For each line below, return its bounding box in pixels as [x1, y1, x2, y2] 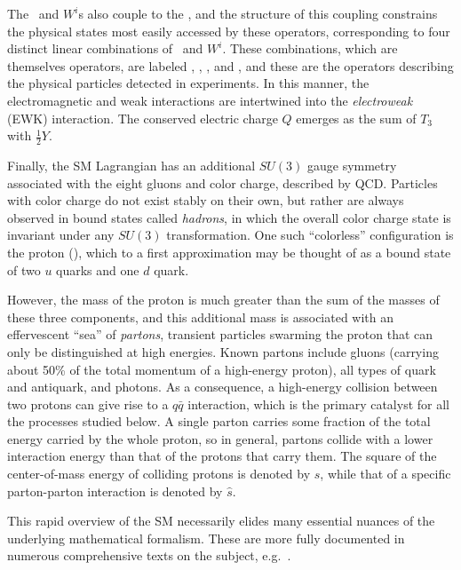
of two [7, 260, 41, 279]
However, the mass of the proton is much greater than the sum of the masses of [7, 290, 440, 309]
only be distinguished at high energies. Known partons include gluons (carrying [7, 342, 439, 360]
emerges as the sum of [296, 108, 417, 127]
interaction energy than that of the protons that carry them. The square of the [7, 447, 437, 465]
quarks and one [56, 260, 139, 279]
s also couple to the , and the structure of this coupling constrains [78, 4, 438, 22]
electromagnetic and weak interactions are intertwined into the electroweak [7, 91, 413, 109]
